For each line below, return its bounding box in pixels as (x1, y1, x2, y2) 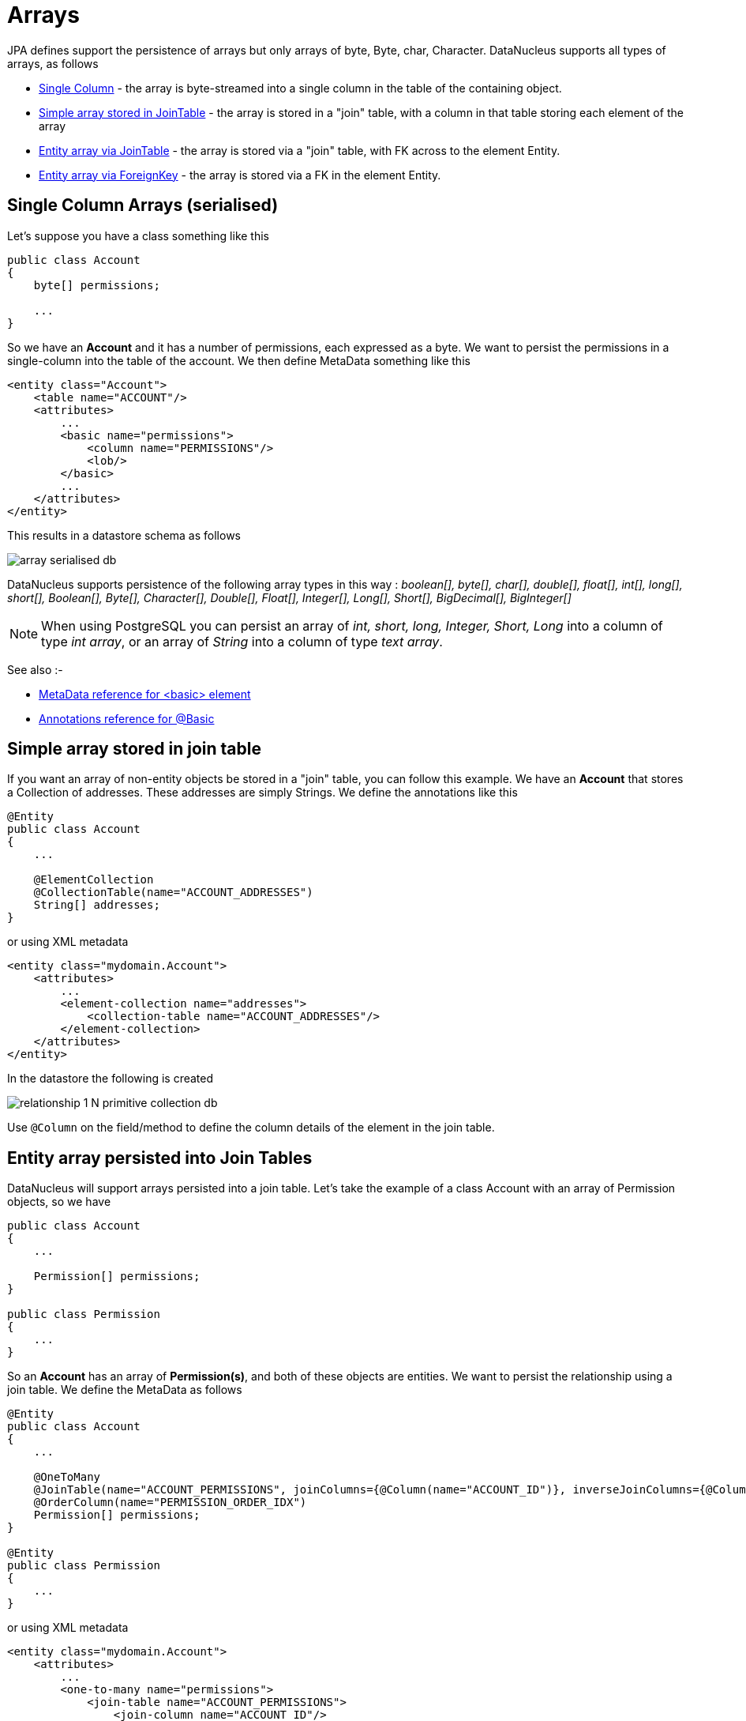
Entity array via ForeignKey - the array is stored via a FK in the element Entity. (39, 168, 441, 182)
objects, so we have (7, 1195, 111, 1209)
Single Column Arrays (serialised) (7, 195, 279, 216)
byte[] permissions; (33, 278, 160, 292)
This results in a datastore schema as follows (7, 528, 241, 542)
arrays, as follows (7, 56, 99, 70)
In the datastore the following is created (7, 1071, 214, 1086)
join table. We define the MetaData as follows (7, 1383, 242, 1397)
